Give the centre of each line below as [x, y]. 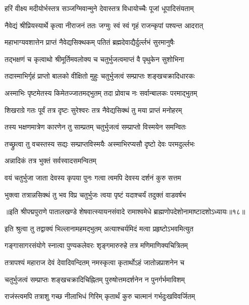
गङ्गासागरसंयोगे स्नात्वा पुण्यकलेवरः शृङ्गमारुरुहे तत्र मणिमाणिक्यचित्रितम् [96, 245]
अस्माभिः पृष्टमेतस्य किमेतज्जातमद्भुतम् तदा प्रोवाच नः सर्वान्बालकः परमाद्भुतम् [101, 93]
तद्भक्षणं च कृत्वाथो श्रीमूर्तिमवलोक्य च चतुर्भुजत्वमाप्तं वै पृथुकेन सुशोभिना [94, 59]
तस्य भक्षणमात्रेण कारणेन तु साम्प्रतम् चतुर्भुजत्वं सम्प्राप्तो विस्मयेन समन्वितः [95, 127]
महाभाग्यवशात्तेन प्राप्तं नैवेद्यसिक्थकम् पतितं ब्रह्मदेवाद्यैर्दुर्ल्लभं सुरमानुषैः [90, 42]
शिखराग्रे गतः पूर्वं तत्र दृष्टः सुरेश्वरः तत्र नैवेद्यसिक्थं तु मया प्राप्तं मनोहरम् [93, 110]
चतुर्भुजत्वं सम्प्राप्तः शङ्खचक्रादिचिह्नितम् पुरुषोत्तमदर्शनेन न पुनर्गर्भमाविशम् [95, 279]
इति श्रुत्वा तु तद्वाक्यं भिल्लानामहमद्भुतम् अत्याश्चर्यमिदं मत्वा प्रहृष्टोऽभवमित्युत [99, 228]
